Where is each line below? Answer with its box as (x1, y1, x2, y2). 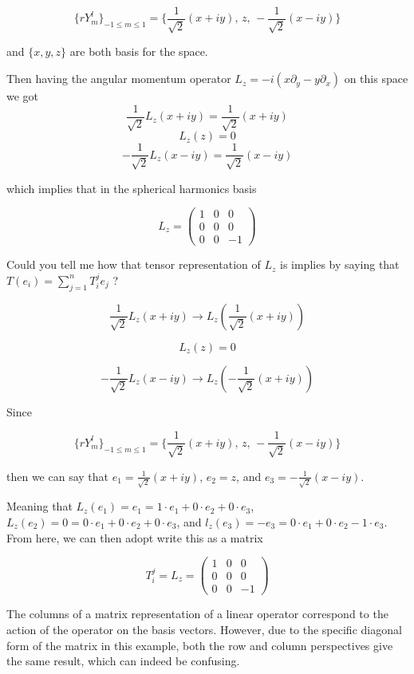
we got (6, 88, 39, 104)
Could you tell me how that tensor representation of (6, 256, 261, 273)
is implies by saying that (279, 256, 400, 273)
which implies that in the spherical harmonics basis (6, 179, 257, 196)
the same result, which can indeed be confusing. (6, 652, 240, 669)
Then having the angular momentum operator (6, 70, 231, 87)
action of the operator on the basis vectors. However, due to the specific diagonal (6, 621, 402, 637)
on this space (344, 70, 408, 87)
